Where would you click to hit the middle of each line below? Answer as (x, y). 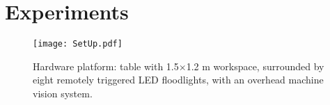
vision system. (63, 93)
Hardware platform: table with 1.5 (106, 66)
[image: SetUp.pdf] (78, 44)
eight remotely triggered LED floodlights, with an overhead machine (178, 80)
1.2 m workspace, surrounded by (255, 66)
